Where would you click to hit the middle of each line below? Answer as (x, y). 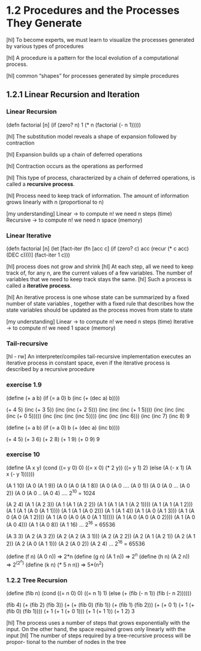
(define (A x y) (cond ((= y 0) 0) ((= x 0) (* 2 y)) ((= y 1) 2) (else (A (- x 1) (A (99, 468)
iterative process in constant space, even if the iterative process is (88, 363)
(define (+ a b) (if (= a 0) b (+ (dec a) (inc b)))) (63, 427)
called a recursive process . (40, 184)
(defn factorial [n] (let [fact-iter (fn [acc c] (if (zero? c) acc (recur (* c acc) (97, 248)
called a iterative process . (39, 285)
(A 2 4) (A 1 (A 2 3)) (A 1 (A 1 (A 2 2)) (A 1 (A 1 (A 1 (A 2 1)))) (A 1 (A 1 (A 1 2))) (100, 505)
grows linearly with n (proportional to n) (55, 202)
